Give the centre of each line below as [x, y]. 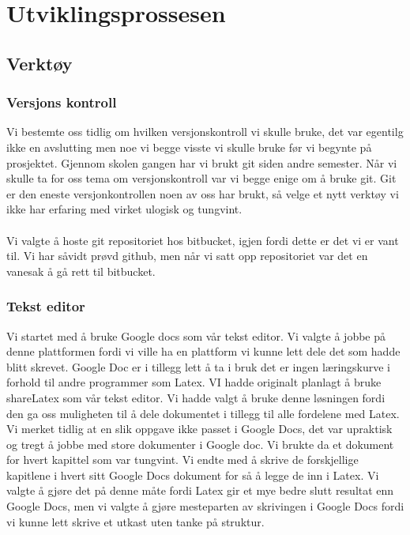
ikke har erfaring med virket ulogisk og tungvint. [124, 209]
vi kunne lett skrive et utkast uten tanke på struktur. [135, 521]
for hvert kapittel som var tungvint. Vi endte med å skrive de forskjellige [182, 460]
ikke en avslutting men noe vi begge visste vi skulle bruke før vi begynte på [189, 147]
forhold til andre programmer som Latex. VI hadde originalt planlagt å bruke [194, 382]
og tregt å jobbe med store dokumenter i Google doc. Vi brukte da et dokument [200, 444]
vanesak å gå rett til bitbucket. [81, 271]
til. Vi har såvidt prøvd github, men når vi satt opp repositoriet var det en [187, 256]
